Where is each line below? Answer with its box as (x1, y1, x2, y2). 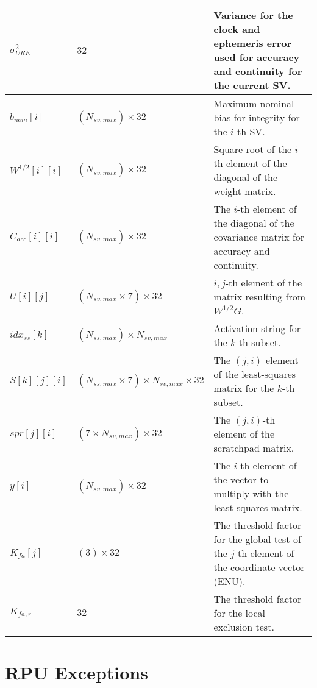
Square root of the (213, 142, 292, 156)
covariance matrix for (213, 230, 305, 244)
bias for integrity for (213, 110, 300, 124)
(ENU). (213, 574, 246, 588)
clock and (213, 22, 260, 36)
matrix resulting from (213, 289, 306, 303)
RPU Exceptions (5, 660, 148, 685)
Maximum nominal (213, 96, 294, 110)
